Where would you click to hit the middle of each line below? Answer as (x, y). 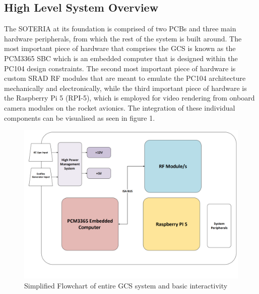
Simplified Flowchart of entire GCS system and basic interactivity (126, 285)
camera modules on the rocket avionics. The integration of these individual (120, 107)
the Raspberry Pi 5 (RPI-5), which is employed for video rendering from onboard (129, 98)
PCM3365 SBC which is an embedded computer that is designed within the (121, 58)
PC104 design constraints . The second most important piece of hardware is (120, 68)
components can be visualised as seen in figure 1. (80, 117)
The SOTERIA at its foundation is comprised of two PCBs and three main (120, 29)
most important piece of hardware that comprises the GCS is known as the (120, 48)
